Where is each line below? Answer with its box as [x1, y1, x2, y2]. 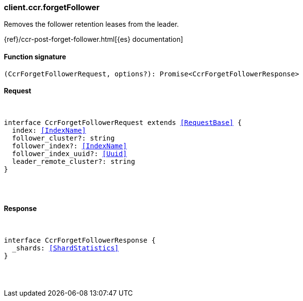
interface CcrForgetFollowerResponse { [4, 236, 156, 245]
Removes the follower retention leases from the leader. [4, 20, 179, 29]
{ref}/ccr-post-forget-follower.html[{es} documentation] [4, 35, 183, 44]
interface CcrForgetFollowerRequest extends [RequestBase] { [4, 118, 242, 126]
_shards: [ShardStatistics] [12, 244, 119, 252]
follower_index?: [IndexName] [12, 142, 127, 150]
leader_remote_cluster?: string [12, 157, 135, 165]
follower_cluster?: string [12, 134, 115, 142]
